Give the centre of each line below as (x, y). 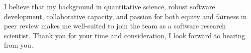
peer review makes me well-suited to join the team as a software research (115, 26)
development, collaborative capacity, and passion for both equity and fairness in (125, 16)
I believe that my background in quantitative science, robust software (110, 6)
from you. (19, 45)
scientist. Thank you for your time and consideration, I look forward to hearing (125, 35)
